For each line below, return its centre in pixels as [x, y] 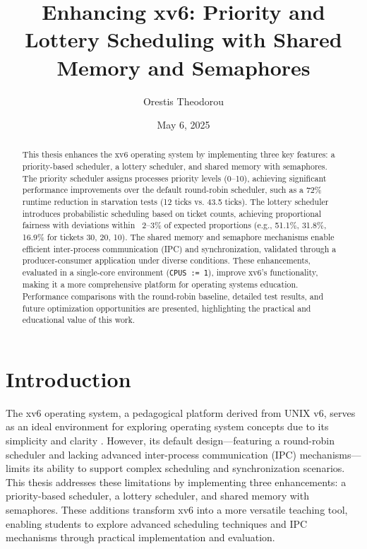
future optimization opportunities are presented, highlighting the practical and [167, 308]
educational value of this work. [79, 320]
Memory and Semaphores [183, 67]
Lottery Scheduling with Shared [183, 39]
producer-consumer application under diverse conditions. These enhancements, [166, 260]
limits [18, 468]
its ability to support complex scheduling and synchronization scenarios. [189, 468]
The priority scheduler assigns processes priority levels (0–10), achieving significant [174, 178]
